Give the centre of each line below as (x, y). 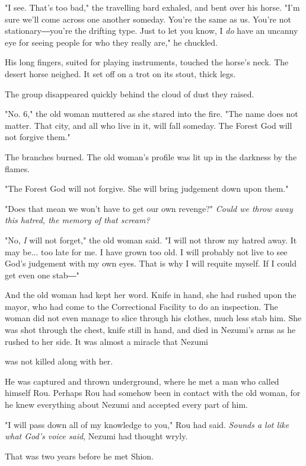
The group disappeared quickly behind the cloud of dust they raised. (130, 93)
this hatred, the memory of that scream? (77, 220)
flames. (17, 168)
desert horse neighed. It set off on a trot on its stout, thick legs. (120, 73)
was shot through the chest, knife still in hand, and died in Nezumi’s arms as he (150, 330)
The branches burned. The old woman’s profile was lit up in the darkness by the (151, 156)
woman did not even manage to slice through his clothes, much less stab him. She (153, 318)
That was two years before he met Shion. (79, 456)
